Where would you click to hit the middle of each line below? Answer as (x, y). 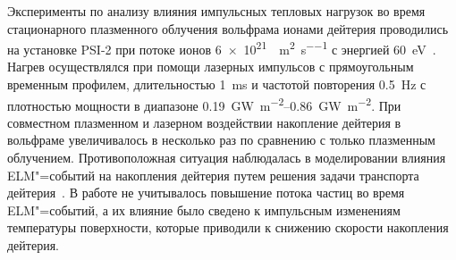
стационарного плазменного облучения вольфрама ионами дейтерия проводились (228, 28)
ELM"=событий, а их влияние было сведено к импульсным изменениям (204, 210)
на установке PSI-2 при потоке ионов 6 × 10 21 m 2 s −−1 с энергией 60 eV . (222, 48)
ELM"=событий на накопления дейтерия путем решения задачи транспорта (213, 175)
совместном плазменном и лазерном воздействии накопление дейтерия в (204, 122)
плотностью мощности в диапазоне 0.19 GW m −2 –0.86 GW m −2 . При (204, 104)
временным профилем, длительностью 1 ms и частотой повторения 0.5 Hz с (217, 84)
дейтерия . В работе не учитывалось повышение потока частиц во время (206, 193)
